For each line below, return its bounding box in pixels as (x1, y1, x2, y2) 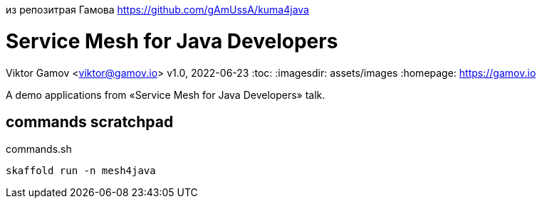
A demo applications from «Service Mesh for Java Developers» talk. (6, 88, 325, 101)
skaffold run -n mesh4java (6, 165, 156, 177)
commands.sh (6, 143, 72, 156)
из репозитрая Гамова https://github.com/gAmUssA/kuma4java (6, 4, 309, 16)
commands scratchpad (6, 112, 174, 131)
